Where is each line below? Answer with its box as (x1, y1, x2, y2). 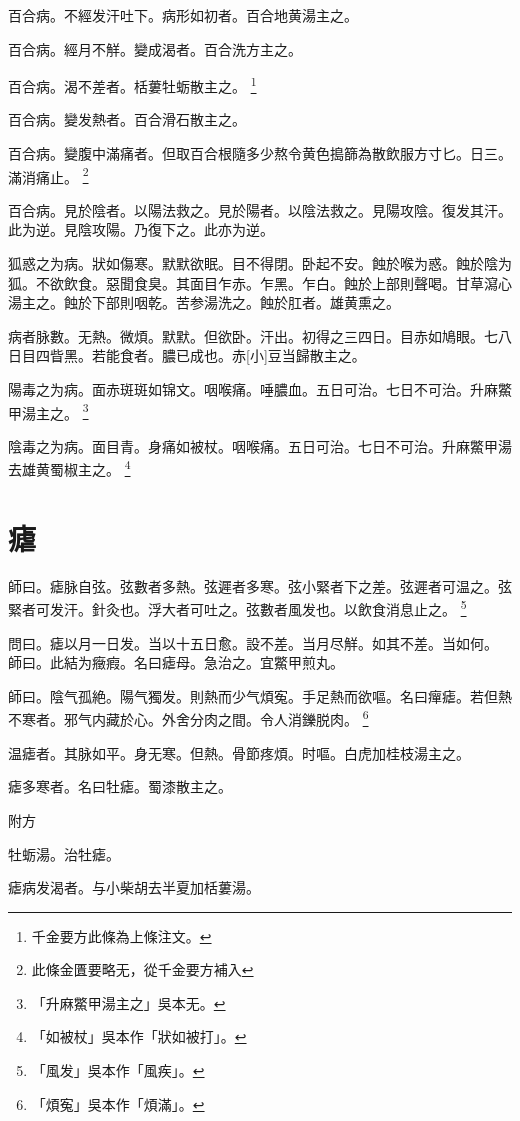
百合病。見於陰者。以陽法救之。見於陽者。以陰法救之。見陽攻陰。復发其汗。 (8, 199, 512, 220)
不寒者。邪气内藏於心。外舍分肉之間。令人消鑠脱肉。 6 (8, 706, 369, 730)
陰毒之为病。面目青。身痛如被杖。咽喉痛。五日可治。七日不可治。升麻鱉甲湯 (8, 435, 512, 456)
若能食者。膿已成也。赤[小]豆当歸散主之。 (91, 345, 366, 366)
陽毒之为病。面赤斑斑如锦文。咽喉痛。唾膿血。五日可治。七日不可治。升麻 (8, 379, 498, 400)
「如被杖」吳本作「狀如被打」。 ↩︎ (31, 1026, 247, 1047)
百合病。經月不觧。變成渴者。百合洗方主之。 (8, 38, 302, 59)
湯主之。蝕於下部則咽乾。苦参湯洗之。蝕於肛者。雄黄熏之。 (8, 292, 400, 313)
